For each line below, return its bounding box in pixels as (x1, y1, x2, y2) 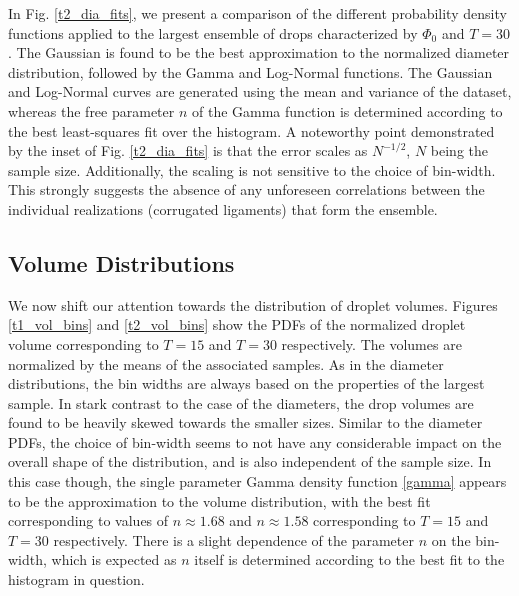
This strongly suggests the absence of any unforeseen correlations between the (8, 179, 485, 200)
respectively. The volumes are (281, 333, 462, 354)
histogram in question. (8, 569, 145, 590)
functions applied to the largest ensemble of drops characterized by (8, 22, 418, 43)
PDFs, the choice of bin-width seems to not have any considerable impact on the (8, 431, 502, 452)
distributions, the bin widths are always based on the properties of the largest (8, 373, 485, 394)
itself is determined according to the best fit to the (194, 549, 505, 570)
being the (430, 140, 489, 161)
